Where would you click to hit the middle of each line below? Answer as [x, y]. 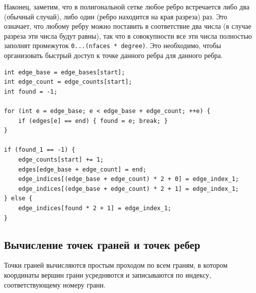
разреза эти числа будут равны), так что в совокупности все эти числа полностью [128, 35]
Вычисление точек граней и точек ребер [102, 244]
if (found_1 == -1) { [40, 150]
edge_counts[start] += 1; [61, 159]
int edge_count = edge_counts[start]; [68, 82]
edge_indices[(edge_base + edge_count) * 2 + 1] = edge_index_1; [128, 189]
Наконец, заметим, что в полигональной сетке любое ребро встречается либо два [127, 6]
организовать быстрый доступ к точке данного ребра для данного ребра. [114, 55]
